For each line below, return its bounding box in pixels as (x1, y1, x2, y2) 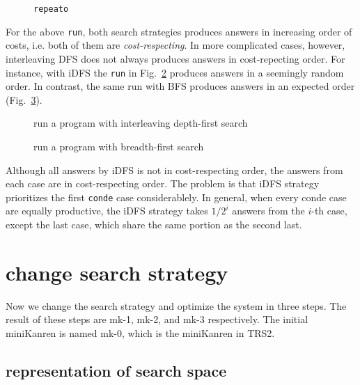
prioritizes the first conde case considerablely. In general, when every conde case (6, 189, 347, 204)
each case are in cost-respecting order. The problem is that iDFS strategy (6, 176, 320, 191)
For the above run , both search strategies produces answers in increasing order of (6, 24, 352, 38)
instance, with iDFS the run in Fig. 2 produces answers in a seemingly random (6, 65, 344, 79)
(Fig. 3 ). (6, 92, 42, 107)
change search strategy (6, 258, 228, 286)
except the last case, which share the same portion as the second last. (6, 217, 302, 231)
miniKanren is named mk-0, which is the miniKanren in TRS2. (6, 325, 275, 340)
